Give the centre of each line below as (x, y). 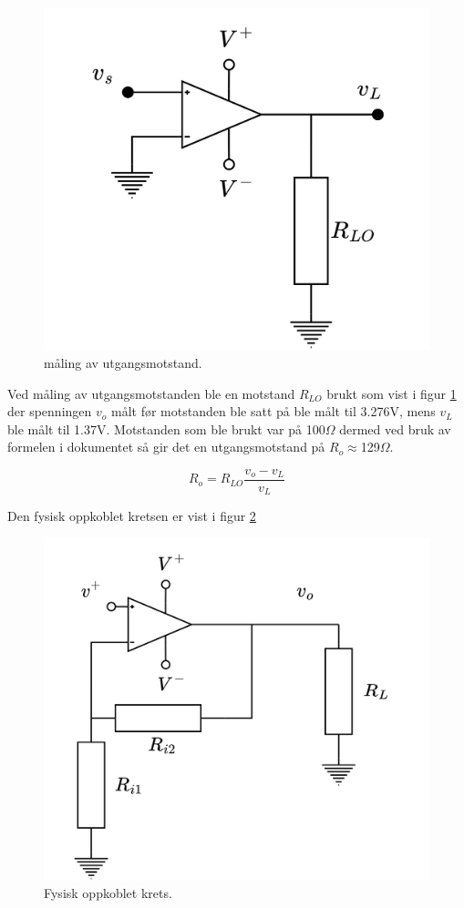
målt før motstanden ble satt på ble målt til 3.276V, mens (273, 411)
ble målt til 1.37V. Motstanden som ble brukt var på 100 (166, 428)
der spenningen (50, 411)
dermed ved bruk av (395, 428)
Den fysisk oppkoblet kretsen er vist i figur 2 (132, 516)
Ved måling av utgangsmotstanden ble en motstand (151, 393)
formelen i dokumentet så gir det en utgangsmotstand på (166, 447)
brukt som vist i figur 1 (392, 393)
